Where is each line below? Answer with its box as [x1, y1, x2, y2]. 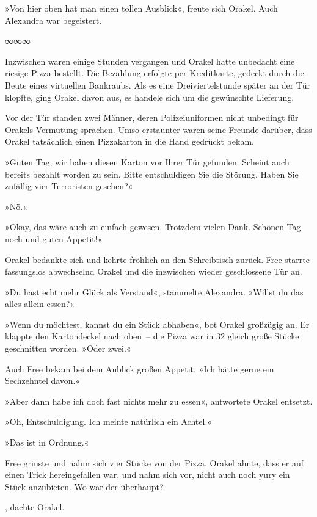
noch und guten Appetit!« [5, 232, 103, 245]
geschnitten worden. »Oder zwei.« [5, 342, 131, 355]
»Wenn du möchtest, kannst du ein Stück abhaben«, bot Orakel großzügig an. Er [5, 317, 310, 330]
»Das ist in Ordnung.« [5, 436, 89, 449]
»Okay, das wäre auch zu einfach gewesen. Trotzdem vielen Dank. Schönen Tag [5, 220, 301, 233]
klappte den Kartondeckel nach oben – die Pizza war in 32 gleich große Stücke [5, 330, 299, 342]
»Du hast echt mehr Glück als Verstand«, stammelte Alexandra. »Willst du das [5, 285, 304, 298]
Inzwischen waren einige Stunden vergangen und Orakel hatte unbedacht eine [5, 54, 295, 67]
